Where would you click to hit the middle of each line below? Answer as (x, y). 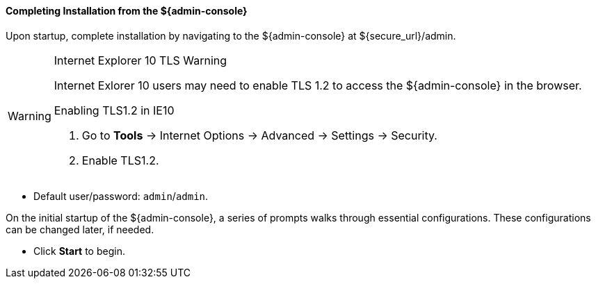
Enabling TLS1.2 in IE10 (114, 110)
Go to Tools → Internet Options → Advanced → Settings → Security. (259, 135)
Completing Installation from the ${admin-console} (127, 11)
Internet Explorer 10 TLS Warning (140, 60)
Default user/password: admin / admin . (121, 196)
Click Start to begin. (79, 251)
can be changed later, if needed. (80, 229)
